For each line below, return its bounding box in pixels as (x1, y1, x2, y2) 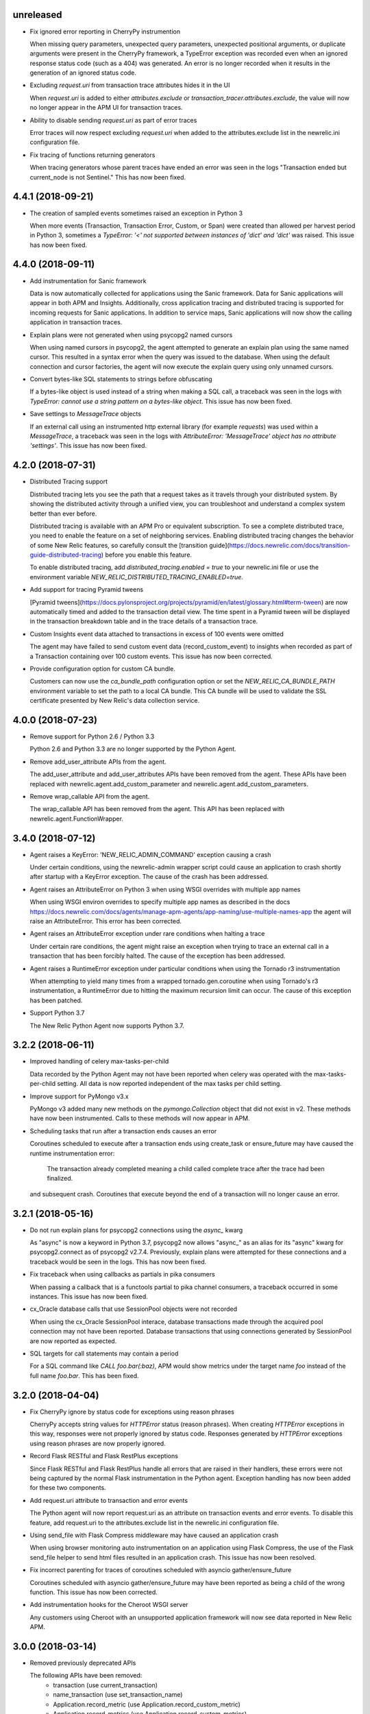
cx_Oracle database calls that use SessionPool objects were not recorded (29, 1305, 238, 1313)
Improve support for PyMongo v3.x (29, 1092, 129, 1100)
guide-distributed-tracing (29, 551, 102, 559)
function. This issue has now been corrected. (29, 1588, 158, 1596)
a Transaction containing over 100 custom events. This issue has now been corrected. (29, 652, 273, 660)
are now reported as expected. (29, 1337, 117, 1345)
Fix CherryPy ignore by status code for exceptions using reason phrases (29, 1408, 234, 1416)
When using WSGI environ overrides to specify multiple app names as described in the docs (29, 898, 291, 906)
